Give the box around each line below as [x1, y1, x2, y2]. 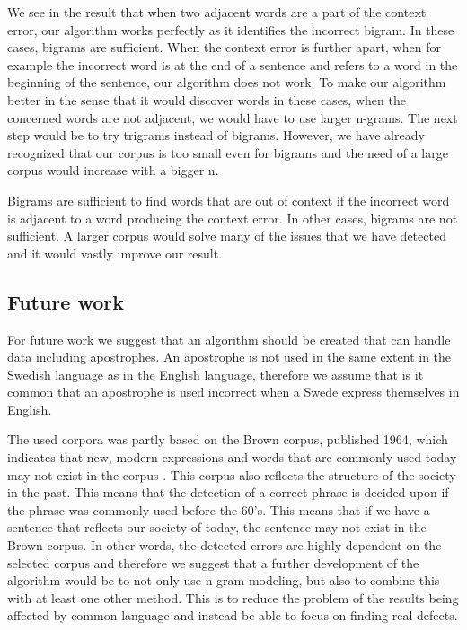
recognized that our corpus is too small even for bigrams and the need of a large [7, 143, 448, 162]
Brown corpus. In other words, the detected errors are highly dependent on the [7, 536, 442, 555]
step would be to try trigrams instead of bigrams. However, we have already [7, 126, 425, 144]
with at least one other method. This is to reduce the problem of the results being [7, 588, 459, 607]
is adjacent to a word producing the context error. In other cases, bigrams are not [7, 208, 458, 227]
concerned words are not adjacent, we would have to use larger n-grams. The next [7, 108, 458, 127]
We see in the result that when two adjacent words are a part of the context [7, 3, 427, 21]
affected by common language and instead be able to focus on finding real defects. [7, 606, 458, 625]
